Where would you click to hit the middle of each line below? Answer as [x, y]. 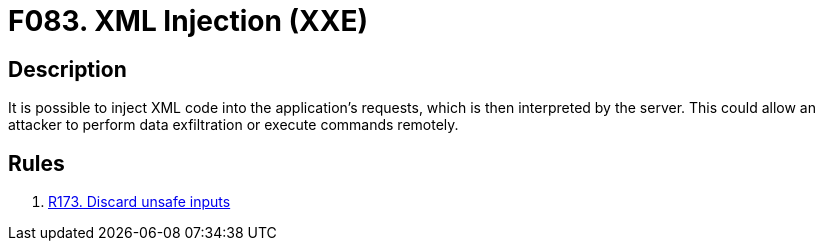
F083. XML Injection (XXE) [188, 21]
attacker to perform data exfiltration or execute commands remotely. [233, 125]
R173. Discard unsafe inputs [139, 202]
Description [67, 69]
